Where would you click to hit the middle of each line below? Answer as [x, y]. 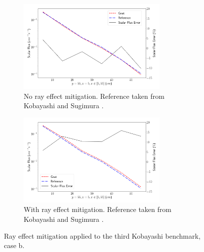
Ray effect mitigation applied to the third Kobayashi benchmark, [102, 235]
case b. [14, 245]
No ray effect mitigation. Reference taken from [94, 96]
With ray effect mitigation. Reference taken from [98, 209]
